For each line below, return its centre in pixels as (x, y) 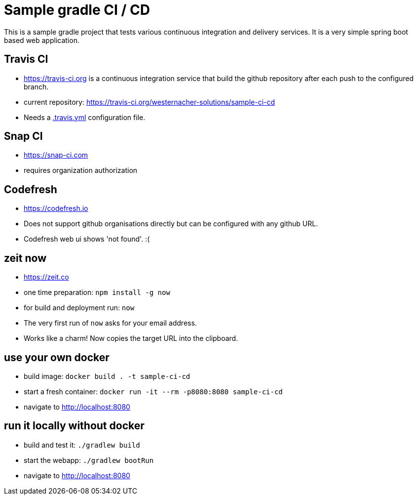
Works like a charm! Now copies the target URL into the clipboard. (131, 338)
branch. (36, 86)
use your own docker (57, 357)
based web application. (42, 40)
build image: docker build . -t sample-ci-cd (107, 376)
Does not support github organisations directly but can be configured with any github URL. (171, 224)
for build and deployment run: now (79, 308)
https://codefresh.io (56, 208)
